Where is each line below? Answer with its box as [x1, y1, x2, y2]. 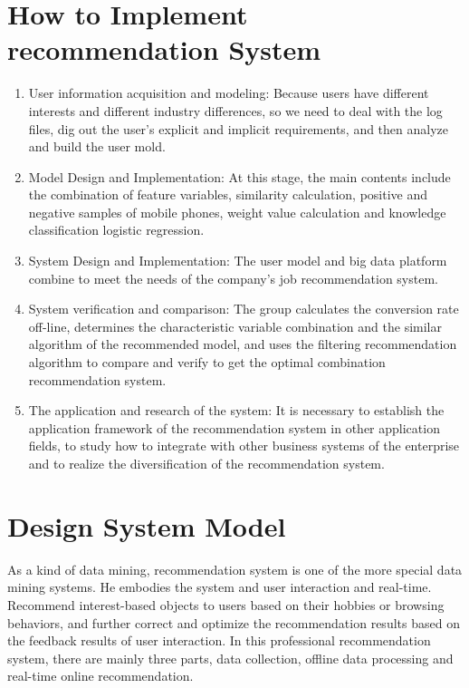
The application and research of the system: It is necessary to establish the [28, 401, 445, 420]
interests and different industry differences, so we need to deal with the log [28, 101, 443, 120]
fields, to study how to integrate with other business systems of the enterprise [28, 436, 460, 455]
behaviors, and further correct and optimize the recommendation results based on [7, 613, 460, 632]
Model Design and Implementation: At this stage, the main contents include [28, 167, 451, 186]
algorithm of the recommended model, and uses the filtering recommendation [28, 334, 457, 354]
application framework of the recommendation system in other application [28, 418, 440, 437]
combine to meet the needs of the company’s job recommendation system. [28, 268, 438, 287]
